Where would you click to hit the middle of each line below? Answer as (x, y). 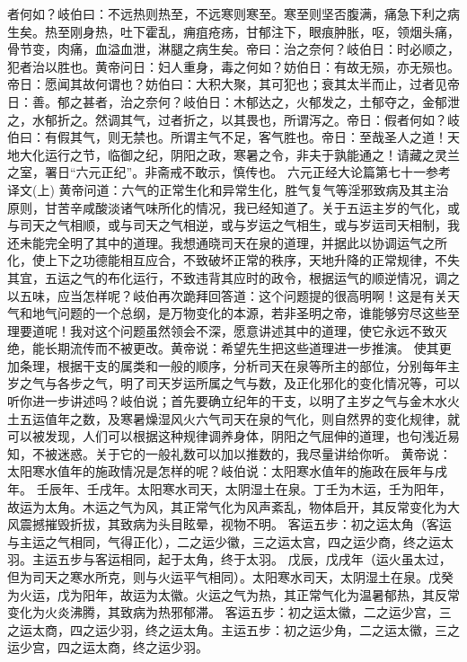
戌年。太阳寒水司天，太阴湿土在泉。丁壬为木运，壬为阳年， (275, 489)
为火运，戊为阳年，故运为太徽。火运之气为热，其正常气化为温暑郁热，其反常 (233, 594)
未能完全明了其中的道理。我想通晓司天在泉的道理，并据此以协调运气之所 (233, 242)
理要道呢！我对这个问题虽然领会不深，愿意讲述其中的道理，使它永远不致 (221, 330)
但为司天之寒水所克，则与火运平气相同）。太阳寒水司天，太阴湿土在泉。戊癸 (230, 577)
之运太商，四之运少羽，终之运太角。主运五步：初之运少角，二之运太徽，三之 (233, 629)
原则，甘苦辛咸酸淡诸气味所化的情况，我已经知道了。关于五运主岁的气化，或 (233, 207)
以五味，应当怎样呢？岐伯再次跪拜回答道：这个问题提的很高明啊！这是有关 (227, 295)
